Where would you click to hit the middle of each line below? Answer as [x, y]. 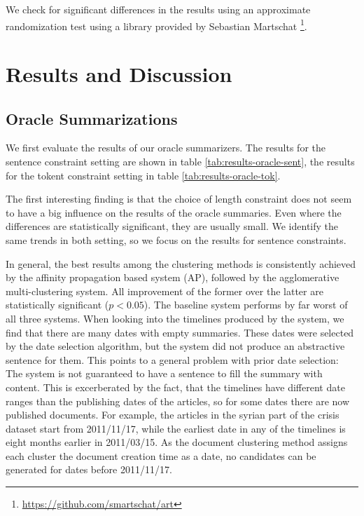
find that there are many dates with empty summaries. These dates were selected [180, 332]
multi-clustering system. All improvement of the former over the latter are [164, 291]
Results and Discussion [119, 74]
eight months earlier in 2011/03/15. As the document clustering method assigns [177, 442]
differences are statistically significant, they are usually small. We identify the [172, 226]
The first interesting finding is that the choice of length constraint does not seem [179, 199]
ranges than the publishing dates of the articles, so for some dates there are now [178, 401]
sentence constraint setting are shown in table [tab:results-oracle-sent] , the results [180, 162]
